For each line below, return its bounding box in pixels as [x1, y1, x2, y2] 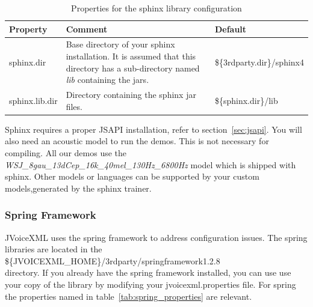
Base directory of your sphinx [66, 38, 175, 50]
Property [9, 22, 48, 35]
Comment [66, 22, 108, 35]
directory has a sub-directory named [66, 61, 200, 74]
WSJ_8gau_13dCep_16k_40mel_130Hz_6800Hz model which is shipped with [5, 158, 296, 171]
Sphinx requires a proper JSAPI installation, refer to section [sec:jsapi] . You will [5, 123, 302, 135]
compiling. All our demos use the [5, 146, 127, 159]
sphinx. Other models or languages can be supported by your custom [5, 170, 259, 183]
